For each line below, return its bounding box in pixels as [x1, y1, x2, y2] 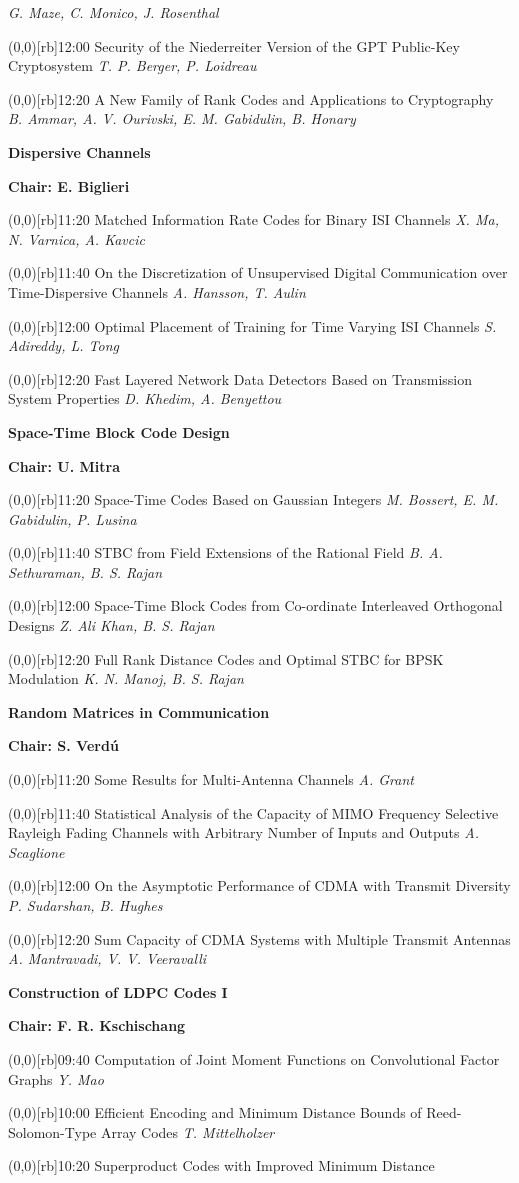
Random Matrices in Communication [8, 701, 270, 722]
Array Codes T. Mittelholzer [100, 1121, 275, 1142]
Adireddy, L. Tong [8, 335, 119, 356]
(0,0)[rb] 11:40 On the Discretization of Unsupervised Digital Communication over [8, 262, 508, 283]
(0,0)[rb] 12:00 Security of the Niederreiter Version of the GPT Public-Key [8, 35, 460, 56]
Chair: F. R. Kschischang [8, 1015, 186, 1036]
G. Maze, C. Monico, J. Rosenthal [8, 2, 219, 22]
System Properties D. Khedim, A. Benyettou [8, 388, 282, 409]
